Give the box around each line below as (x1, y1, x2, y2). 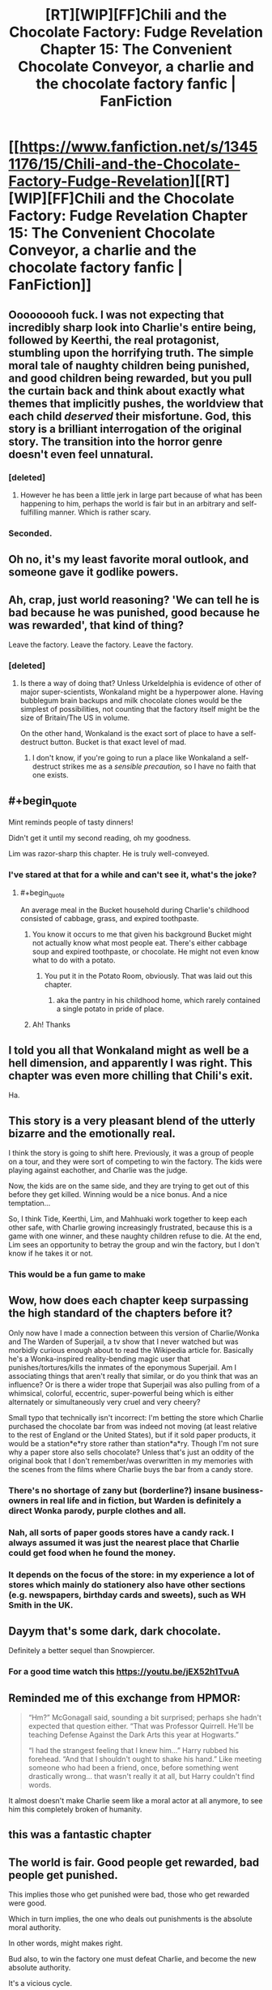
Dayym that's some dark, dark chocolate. (8, 1624, 221, 1638)
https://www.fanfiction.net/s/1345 (19, 138, 258, 156)
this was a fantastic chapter (8, 1828, 152, 1841)
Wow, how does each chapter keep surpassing (8, 1294, 249, 1307)
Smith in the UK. (8, 1599, 74, 1610)
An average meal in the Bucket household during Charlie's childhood (19, 905, 249, 915)
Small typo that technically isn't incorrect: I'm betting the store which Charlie (8, 1412, 264, 1422)
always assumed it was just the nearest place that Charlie (8, 1536, 240, 1548)
